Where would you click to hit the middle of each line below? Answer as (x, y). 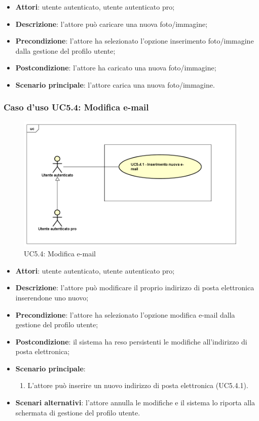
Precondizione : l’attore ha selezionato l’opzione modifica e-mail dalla (125, 314)
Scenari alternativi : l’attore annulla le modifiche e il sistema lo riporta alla (135, 403)
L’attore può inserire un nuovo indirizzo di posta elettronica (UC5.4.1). (138, 385)
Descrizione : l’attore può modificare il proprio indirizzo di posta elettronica (135, 288)
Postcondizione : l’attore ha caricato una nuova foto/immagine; (116, 68)
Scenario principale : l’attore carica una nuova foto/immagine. (115, 84)
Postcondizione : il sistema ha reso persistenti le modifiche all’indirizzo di (131, 341)
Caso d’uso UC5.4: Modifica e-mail (76, 107)
